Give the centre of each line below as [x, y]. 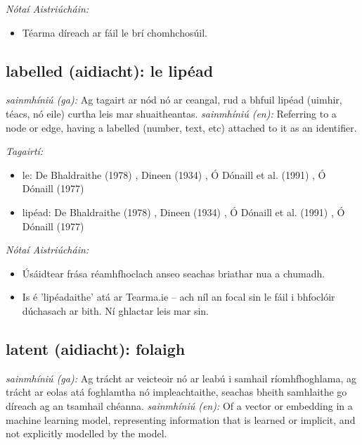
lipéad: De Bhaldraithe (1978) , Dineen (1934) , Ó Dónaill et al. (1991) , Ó [183, 212]
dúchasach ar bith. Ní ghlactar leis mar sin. [115, 310]
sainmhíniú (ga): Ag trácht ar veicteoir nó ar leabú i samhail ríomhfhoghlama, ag [181, 378]
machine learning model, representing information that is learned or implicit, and [181, 419]
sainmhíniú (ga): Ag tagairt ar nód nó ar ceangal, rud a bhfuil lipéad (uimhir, [174, 100]
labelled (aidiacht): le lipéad [110, 70]
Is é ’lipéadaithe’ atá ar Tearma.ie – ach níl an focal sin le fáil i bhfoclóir [179, 297]
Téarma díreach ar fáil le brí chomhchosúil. [115, 32]
